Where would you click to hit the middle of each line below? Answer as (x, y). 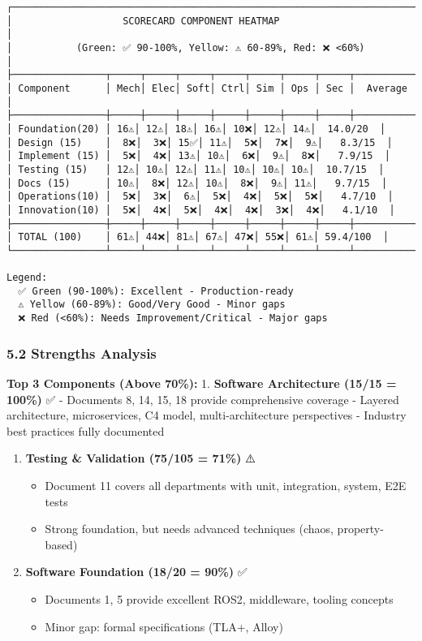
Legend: (27, 278)
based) (61, 544)
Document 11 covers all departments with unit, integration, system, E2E (226, 485)
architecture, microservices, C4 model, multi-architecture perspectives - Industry (207, 415)
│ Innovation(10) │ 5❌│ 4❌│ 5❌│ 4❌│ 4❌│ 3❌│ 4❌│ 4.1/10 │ (201, 210)
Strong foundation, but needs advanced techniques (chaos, (189, 529)
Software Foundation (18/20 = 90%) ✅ (136, 572)
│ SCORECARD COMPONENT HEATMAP (143, 21)
